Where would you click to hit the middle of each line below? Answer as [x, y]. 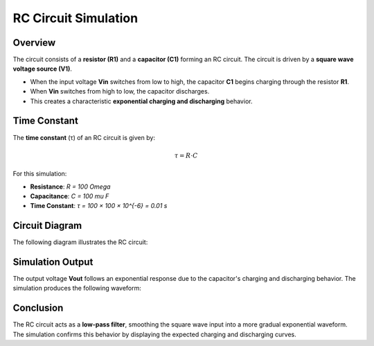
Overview [34, 43]
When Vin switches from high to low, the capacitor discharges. [120, 92]
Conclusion [38, 308]
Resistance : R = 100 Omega [70, 187]
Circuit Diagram [47, 226]
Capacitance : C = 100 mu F [70, 196]
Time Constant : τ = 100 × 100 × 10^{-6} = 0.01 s [99, 206]
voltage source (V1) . [43, 69]
